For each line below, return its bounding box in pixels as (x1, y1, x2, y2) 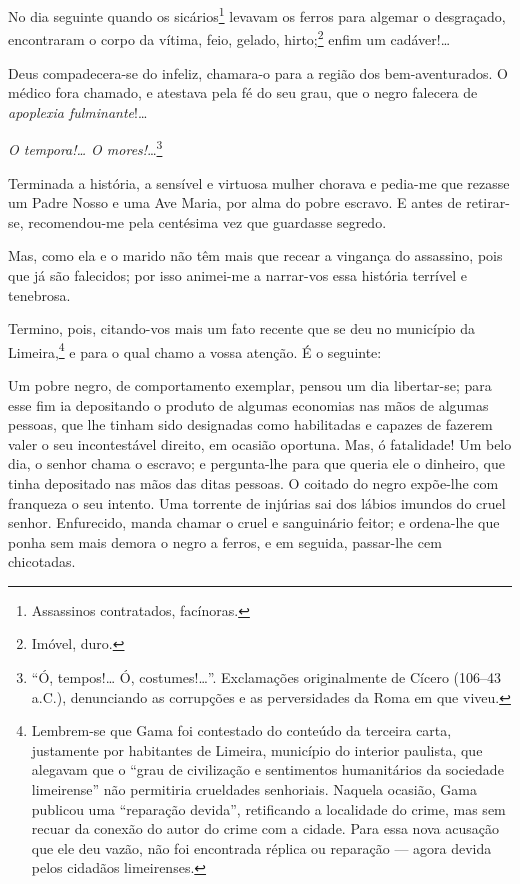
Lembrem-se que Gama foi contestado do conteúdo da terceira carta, (31, 720, 452, 741)
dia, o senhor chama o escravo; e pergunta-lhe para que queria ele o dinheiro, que (8, 453, 505, 474)
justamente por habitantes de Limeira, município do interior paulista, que (31, 739, 483, 760)
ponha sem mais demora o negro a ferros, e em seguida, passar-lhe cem (8, 531, 442, 552)
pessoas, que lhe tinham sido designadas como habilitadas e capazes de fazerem (8, 414, 493, 435)
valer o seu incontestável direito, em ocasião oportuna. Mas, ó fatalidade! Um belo (8, 433, 512, 454)
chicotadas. (8, 551, 76, 572)
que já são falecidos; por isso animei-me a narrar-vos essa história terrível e (8, 264, 467, 285)
